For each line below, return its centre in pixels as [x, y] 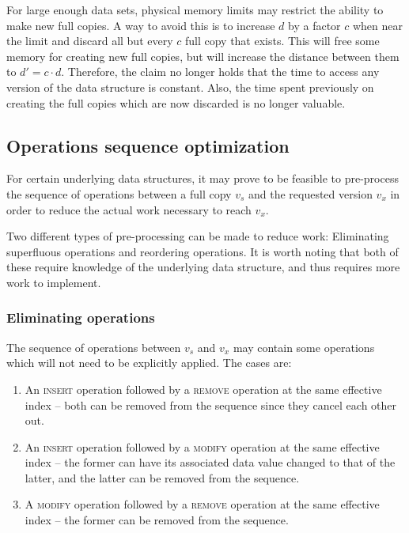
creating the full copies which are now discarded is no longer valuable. [176, 102]
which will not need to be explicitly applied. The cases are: [149, 363]
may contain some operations [304, 347]
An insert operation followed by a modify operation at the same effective [202, 446]
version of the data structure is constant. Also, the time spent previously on [190, 87]
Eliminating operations [81, 318]
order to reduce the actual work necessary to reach [129, 209]
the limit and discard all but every [90, 41]
